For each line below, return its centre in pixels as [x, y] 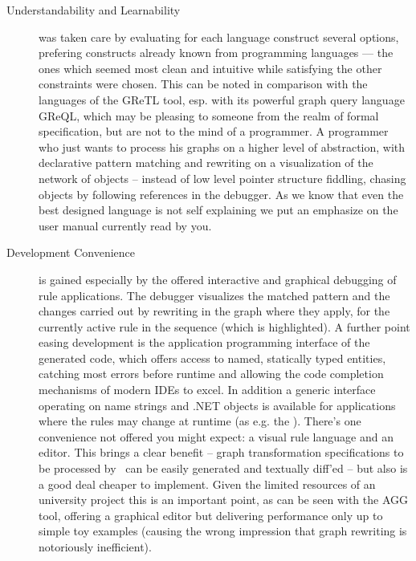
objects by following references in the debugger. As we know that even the [221, 194]
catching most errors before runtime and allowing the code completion [211, 374]
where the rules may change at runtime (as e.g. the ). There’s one [200, 421]
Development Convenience [71, 252]
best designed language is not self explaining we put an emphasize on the [218, 210]
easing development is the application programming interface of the [204, 342]
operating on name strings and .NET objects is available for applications [217, 405]
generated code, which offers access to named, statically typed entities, [212, 358]
